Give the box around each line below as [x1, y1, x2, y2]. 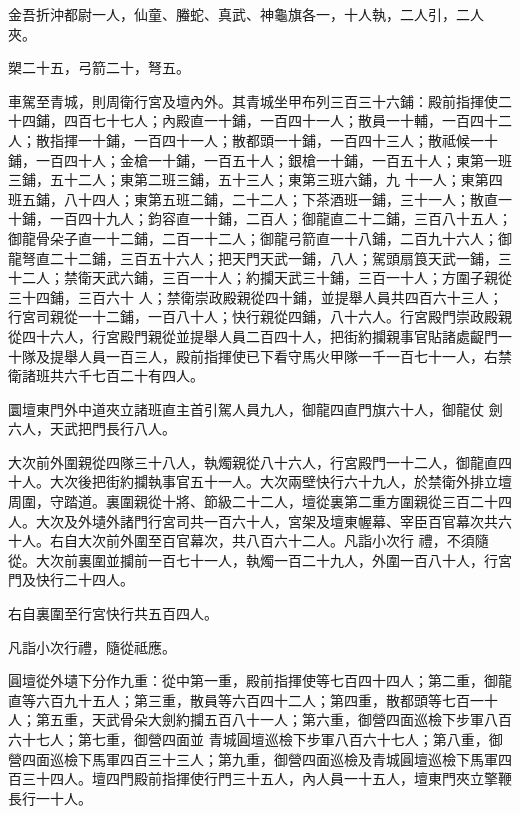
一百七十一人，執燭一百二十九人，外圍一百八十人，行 [147, 549, 498, 570]
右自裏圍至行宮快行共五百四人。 [8, 603, 218, 624]
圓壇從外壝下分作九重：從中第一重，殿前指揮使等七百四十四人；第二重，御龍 [8, 670, 512, 691]
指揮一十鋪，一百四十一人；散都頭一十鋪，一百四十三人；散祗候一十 [49, 129, 498, 150]
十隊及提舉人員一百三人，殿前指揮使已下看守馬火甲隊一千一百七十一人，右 [8, 345, 498, 366]
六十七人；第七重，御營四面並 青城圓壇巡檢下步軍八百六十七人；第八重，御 [8, 729, 503, 749]
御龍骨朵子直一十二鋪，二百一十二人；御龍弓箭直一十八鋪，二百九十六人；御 [8, 227, 512, 248]
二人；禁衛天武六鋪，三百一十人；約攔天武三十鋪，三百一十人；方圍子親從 [21, 267, 512, 288]
